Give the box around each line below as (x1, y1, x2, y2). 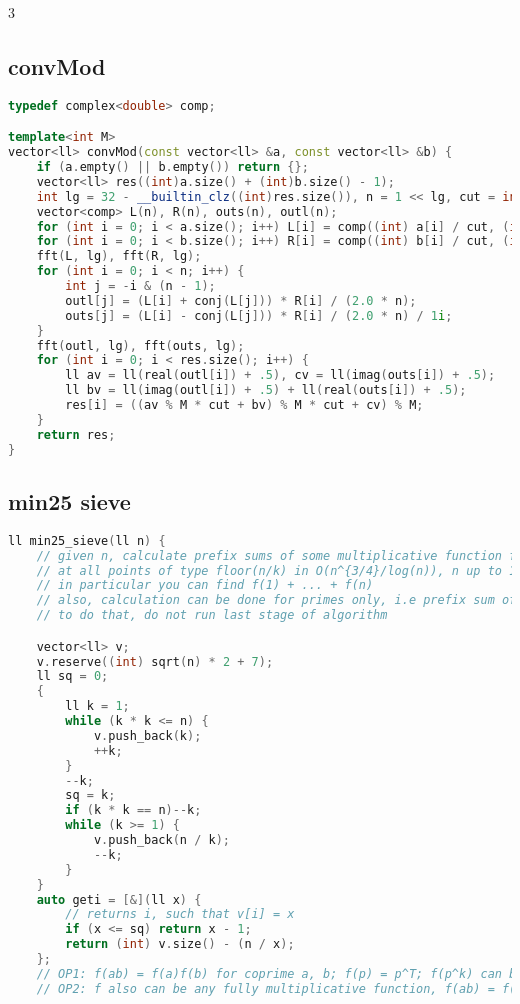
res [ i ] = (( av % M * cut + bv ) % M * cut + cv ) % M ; (65, 398, 424, 413)
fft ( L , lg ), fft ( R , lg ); (36, 249, 202, 264)
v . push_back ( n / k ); (93, 833, 231, 848)
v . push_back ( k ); (93, 728, 202, 743)
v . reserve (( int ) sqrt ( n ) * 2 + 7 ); (36, 654, 274, 669)
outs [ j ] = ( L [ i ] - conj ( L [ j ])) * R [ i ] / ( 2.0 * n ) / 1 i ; (65, 308, 453, 323)
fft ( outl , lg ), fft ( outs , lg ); (36, 338, 245, 353)
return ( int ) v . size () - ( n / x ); (65, 937, 295, 952)
